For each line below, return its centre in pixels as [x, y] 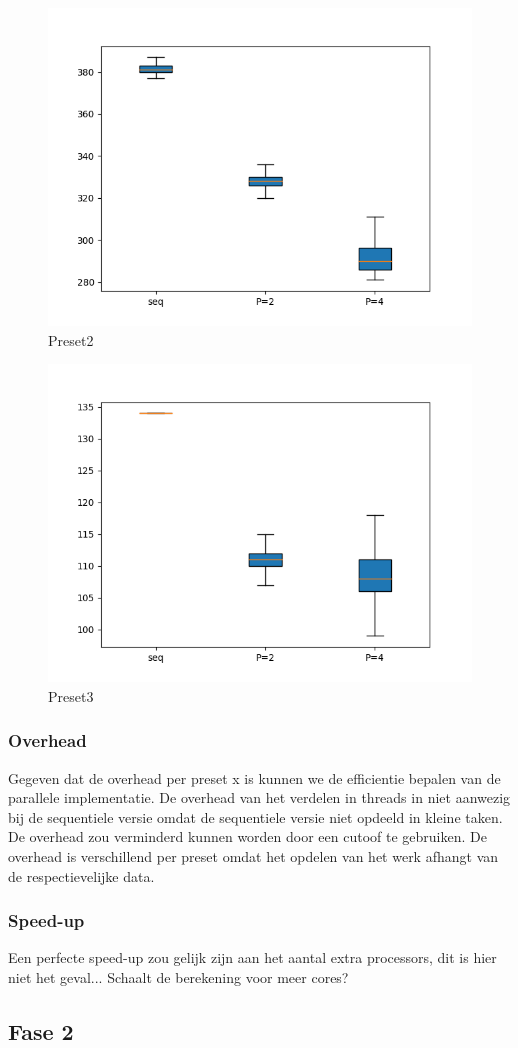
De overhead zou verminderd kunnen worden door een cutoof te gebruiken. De [247, 836]
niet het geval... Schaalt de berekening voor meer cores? [178, 976]
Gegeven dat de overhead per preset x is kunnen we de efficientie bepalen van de [254, 777]
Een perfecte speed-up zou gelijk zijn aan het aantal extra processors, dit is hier [252, 957]
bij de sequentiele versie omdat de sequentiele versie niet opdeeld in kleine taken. [255, 816]
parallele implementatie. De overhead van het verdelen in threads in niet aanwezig [259, 797]
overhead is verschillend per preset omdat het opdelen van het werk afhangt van [253, 855]
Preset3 [71, 695]
